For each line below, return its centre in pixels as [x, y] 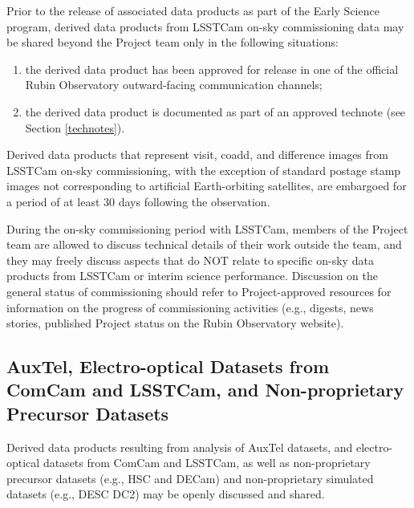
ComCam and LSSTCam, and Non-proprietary [205, 390]
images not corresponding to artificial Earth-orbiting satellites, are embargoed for [207, 186]
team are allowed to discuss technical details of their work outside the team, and [204, 244]
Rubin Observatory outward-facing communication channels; [174, 85]
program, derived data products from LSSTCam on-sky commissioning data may [205, 26]
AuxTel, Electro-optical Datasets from [168, 366]
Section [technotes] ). [75, 127]
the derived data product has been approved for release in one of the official [212, 69]
